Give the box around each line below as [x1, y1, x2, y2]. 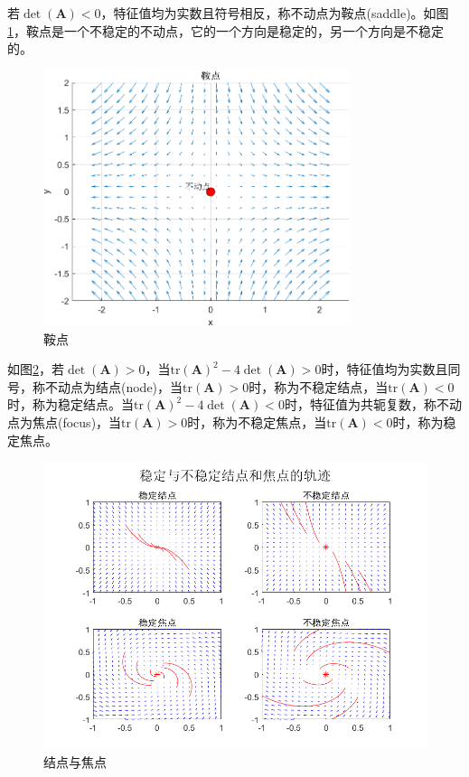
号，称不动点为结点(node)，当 [7, 377, 183, 396]
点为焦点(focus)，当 [7, 412, 122, 431]
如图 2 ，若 [7, 360, 64, 379]
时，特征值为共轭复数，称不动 [284, 395, 462, 414]
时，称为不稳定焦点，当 [187, 412, 327, 431]
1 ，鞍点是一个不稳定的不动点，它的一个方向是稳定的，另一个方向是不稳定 [7, 21, 444, 40]
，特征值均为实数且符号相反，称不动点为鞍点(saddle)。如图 [100, 4, 449, 22]
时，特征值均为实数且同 [321, 360, 461, 379]
